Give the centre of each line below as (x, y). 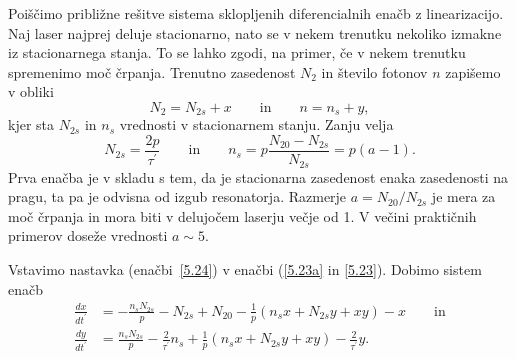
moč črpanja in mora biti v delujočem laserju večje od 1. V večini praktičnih (242, 215)
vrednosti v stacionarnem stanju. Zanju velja (256, 124)
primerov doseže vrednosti (88, 235)
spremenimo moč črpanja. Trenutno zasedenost (152, 71)
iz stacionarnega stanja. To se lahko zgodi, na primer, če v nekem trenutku (237, 52)
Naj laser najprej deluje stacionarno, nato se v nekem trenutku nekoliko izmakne (255, 32)
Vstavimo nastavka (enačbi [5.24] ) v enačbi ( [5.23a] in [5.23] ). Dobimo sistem (245, 268)
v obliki (31, 91)
